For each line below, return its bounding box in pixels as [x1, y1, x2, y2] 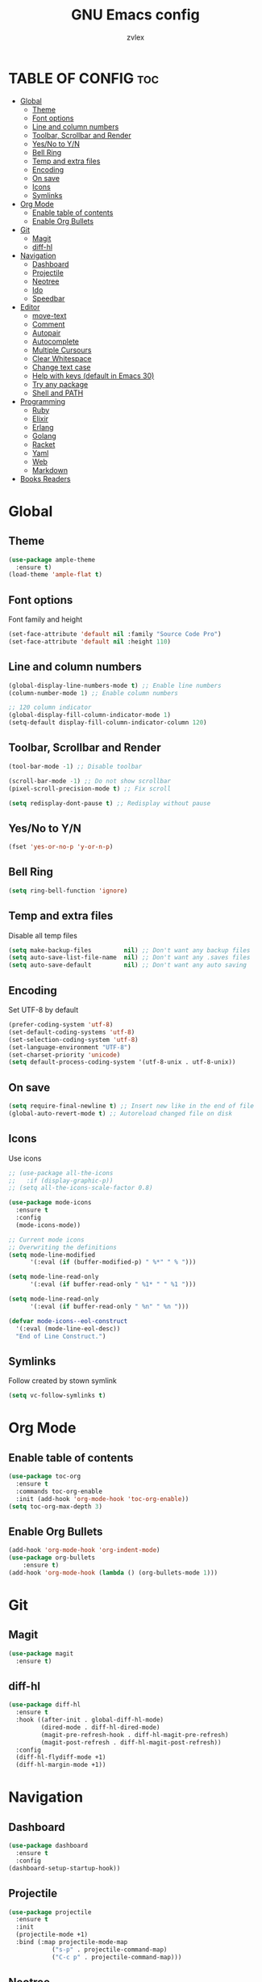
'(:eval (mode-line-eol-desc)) [15, 1324, 121, 1333]
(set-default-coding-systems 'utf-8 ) [8, 1028, 135, 1036]
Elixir [31, 414, 49, 424]
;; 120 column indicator [8, 703, 92, 712]
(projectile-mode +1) [15, 1930, 89, 1939]
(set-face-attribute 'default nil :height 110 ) [8, 638, 172, 646]
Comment [31, 319, 65, 329]
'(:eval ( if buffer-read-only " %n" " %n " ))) [29, 1302, 189, 1310]
